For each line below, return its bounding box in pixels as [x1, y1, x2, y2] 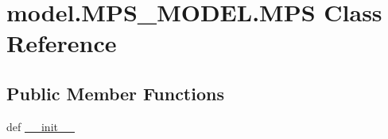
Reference [6, 27, 117, 59]
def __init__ [6, 118, 75, 134]
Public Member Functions [6, 81, 224, 105]
